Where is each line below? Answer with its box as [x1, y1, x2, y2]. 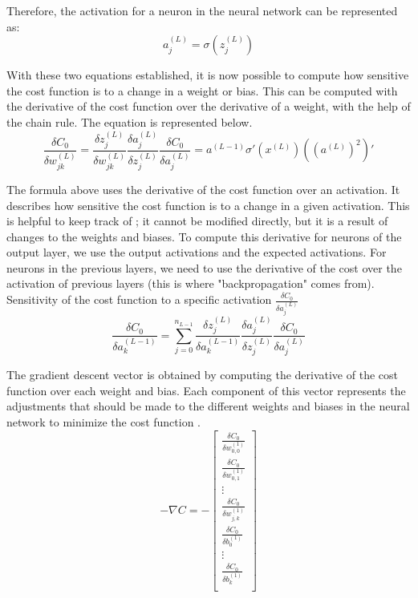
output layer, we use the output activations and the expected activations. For [6, 244, 387, 261]
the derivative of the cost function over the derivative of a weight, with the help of [6, 98, 411, 115]
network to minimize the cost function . [6, 414, 201, 430]
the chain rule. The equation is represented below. [6, 113, 253, 130]
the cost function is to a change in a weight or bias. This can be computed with [6, 82, 398, 99]
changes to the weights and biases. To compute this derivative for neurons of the [6, 228, 402, 244]
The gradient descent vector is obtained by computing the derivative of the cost [6, 366, 398, 383]
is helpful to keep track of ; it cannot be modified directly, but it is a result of [6, 212, 388, 229]
